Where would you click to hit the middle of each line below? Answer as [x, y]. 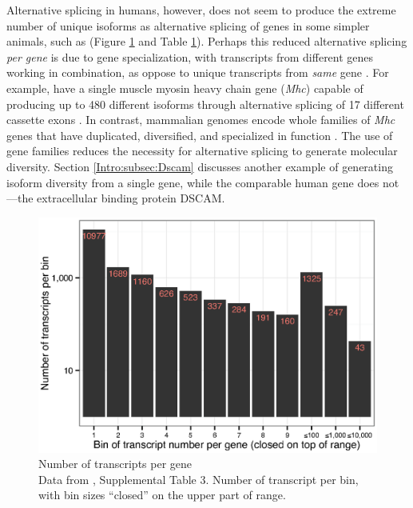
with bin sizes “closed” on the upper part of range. [162, 495]
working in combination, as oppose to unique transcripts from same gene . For [198, 72]
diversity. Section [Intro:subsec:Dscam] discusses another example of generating [200, 166]
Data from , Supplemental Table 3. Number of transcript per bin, [199, 479]
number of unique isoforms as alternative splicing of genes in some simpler [188, 25]
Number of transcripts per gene [115, 464]
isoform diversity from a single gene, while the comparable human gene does [193, 182]
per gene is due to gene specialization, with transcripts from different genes [190, 56]
